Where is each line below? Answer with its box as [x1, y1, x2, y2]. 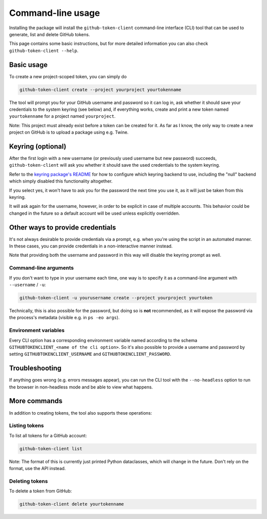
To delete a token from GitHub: [9, 488, 72, 494]
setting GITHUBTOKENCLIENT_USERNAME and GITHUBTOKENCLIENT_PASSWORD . [9, 351, 172, 357]
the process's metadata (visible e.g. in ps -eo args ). [9, 315, 120, 321]
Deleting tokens [9, 477, 48, 484]
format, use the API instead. [9, 466, 66, 471]
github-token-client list [19, 446, 83, 451]
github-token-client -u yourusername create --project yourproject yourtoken [19, 295, 213, 300]
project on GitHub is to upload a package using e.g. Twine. [9, 129, 129, 136]
